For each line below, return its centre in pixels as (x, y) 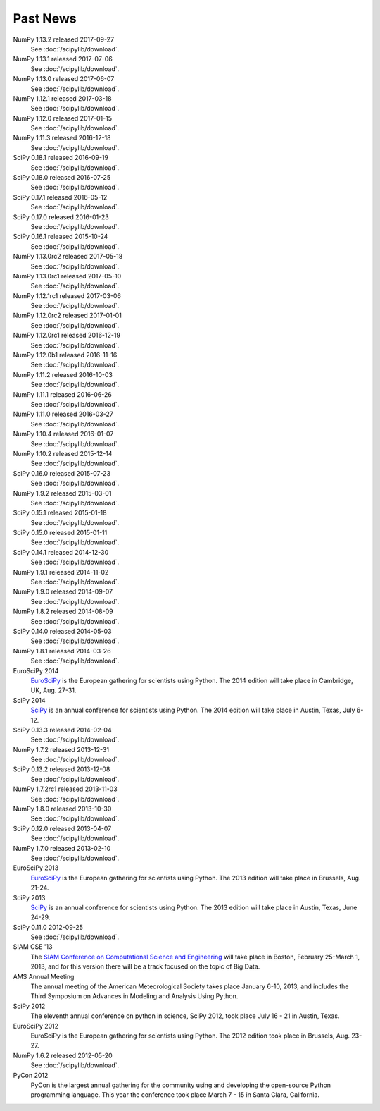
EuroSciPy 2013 (36, 868)
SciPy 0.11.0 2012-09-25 (48, 927)
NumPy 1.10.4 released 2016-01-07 (63, 434)
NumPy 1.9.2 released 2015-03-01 (62, 493)
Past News (45, 18)
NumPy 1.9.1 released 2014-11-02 (61, 572)
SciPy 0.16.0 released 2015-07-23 (62, 473)
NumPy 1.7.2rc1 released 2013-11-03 (65, 789)
